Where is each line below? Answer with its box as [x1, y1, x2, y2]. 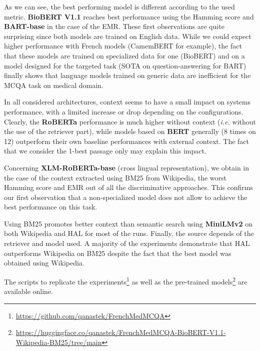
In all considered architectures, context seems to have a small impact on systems [4, 96, 250, 107]
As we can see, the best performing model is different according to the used [4, 1, 235, 11]
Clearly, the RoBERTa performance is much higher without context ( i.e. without [4, 116, 256, 126]
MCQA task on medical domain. [4, 79, 103, 90]
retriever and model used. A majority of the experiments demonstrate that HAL [4, 238, 250, 248]
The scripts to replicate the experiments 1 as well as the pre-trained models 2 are [4, 274, 247, 286]
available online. [4, 286, 53, 296]
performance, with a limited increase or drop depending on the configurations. [4, 106, 243, 116]
